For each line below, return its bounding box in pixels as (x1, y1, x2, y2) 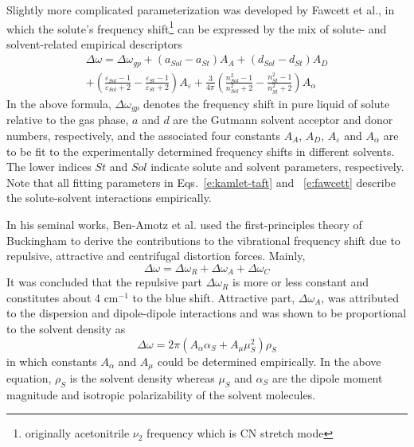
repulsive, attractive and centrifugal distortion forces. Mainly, (6, 247, 306, 264)
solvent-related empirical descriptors (6, 35, 182, 52)
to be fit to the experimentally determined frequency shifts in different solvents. (6, 142, 395, 159)
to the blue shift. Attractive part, (132, 289, 295, 305)
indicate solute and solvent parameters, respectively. (150, 158, 404, 175)
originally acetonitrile (25, 425, 130, 441)
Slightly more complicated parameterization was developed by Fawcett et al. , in (6, 2, 395, 17)
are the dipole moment (271, 370, 383, 387)
